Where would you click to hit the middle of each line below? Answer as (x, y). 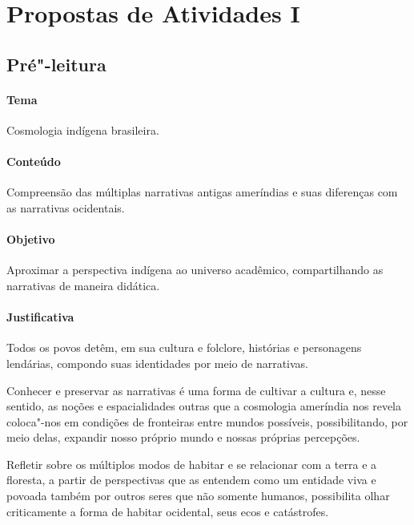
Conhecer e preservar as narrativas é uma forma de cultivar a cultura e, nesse (196, 390)
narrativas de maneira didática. (83, 285)
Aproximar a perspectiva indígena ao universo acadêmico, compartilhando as (195, 270)
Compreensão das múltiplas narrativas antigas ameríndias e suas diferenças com (202, 192)
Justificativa (40, 317)
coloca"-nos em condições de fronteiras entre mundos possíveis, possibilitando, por (207, 421)
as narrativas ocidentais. (66, 207)
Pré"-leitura (56, 64)
